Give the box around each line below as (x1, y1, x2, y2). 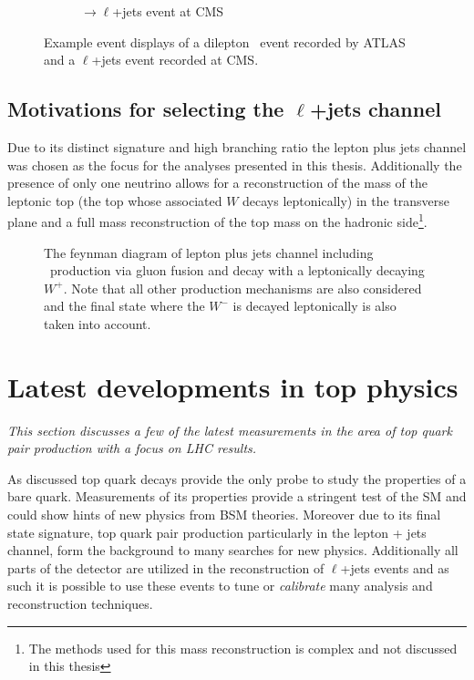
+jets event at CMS (112, 2, 224, 20)
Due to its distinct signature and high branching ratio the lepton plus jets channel (7, 137, 467, 156)
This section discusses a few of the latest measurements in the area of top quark (7, 420, 452, 439)
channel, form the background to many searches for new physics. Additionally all (7, 541, 459, 560)
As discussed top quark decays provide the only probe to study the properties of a (7, 469, 467, 488)
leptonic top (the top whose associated (7, 191, 222, 210)
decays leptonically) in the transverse (242, 191, 450, 210)
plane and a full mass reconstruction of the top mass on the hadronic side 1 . (7, 210, 428, 232)
